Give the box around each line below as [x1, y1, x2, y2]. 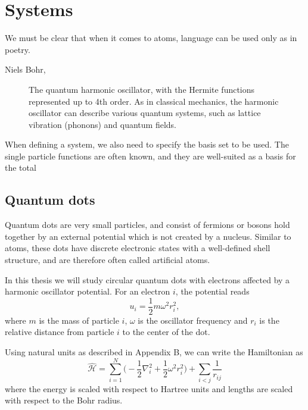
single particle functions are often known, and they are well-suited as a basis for [5, 149, 296, 162]
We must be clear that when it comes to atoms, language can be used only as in [5, 32, 297, 44]
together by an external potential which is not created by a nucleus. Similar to [5, 230, 291, 242]
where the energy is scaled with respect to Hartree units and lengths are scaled [5, 382, 293, 395]
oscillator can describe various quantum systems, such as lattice [29, 107, 261, 119]
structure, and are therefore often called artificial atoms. [5, 253, 210, 266]
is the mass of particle [39, 314, 119, 326]
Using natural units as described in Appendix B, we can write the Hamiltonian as [5, 346, 303, 358]
